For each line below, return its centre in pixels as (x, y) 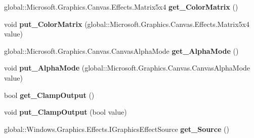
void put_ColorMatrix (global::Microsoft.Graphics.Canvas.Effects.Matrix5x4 (127, 24)
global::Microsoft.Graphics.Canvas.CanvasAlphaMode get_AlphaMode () (121, 50)
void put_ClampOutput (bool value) (66, 112)
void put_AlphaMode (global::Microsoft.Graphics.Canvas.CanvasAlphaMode (127, 68)
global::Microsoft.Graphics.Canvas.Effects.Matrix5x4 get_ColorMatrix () (121, 7)
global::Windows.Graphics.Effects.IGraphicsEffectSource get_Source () (117, 129)
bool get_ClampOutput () (49, 95)
